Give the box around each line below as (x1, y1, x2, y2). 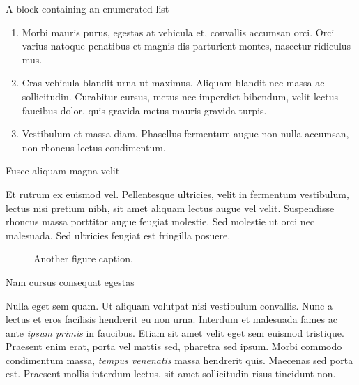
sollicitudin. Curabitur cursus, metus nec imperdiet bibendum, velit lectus (22, 89, 339, 103)
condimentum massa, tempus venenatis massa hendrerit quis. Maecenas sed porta (6, 352, 353, 367)
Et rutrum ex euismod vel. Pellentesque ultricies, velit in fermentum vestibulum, (6, 186, 349, 201)
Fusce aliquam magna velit (6, 163, 120, 178)
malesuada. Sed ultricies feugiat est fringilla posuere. (6, 227, 231, 242)
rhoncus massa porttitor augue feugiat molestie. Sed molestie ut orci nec (6, 214, 315, 229)
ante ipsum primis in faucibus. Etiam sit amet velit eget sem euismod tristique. (6, 325, 344, 340)
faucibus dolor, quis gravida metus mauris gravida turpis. (22, 103, 267, 117)
